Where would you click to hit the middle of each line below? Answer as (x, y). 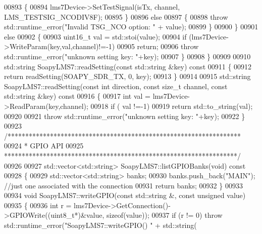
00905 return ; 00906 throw (158, 46)
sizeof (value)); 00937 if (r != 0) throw (165, 215)
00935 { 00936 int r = (38, 205)
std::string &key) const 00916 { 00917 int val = (77, 96)
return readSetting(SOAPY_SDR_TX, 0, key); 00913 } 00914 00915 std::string (127, 76)
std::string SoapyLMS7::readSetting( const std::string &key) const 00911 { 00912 (128, 66)
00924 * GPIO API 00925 (44, 146)
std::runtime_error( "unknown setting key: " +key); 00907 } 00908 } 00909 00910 (127, 56)
